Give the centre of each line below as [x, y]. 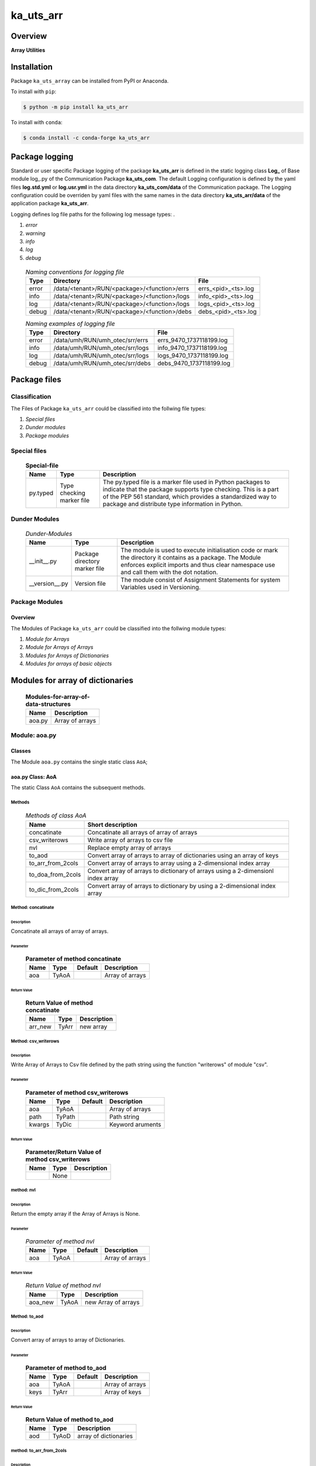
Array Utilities [28, 50]
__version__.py [49, 583]
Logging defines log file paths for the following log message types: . [93, 214]
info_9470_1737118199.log [192, 348]
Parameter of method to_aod [66, 1367]
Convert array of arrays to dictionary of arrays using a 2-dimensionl [181, 871]
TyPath [66, 1117]
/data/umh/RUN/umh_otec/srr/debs [102, 363]
